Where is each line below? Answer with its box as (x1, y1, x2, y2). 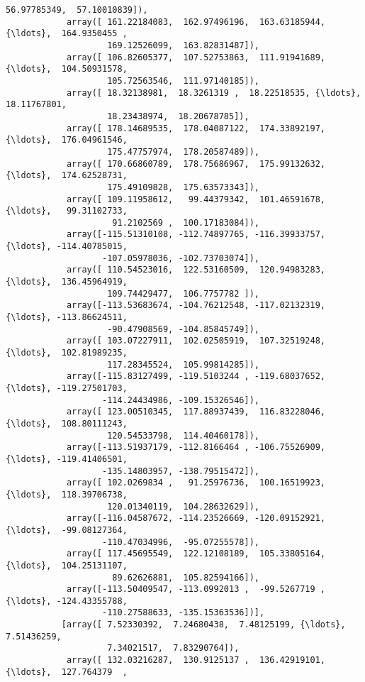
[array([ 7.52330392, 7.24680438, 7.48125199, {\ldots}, (61, 620, 346, 630)
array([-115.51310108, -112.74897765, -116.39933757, (66, 229, 326, 240)
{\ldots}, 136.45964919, (6, 277, 128, 287)
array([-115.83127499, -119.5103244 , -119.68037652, (66, 371, 326, 382)
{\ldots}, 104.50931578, (6, 64, 128, 75)
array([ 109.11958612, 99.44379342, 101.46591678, (66, 194, 326, 204)
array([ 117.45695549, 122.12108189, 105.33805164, (66, 549, 326, 559)
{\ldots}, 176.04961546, (6, 135, 128, 145)
